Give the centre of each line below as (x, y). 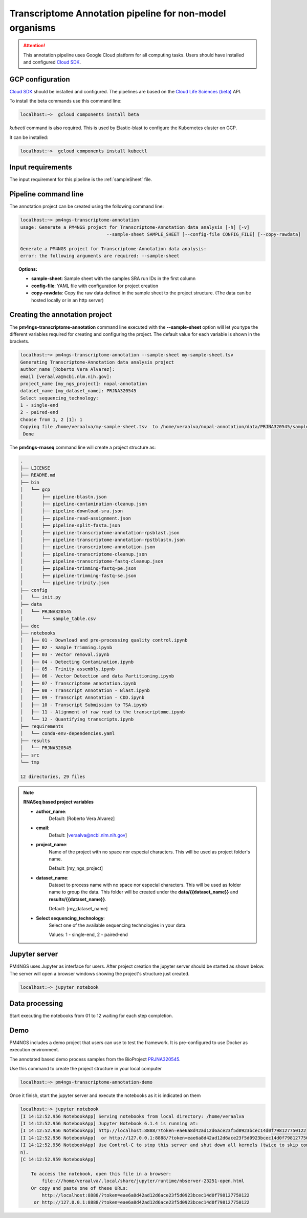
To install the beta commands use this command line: (65, 101)
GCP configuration (40, 79)
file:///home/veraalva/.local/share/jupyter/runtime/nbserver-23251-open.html (143, 1181)
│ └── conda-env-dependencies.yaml (68, 734)
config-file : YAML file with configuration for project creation (95, 286)
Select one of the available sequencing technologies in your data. (118, 925)
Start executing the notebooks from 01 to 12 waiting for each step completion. (91, 1016)
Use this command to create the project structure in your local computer (86, 1069)
